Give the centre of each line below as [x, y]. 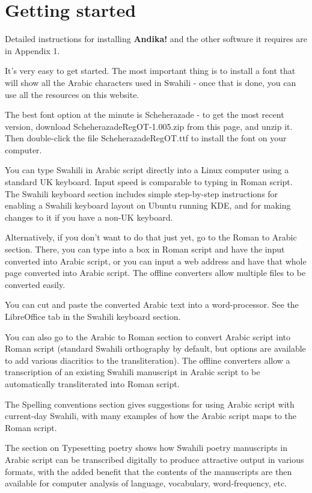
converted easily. [35, 284]
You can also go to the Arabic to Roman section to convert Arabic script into [148, 336]
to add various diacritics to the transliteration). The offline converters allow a [148, 360]
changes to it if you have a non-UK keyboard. [89, 217]
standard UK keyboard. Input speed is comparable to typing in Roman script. [149, 182]
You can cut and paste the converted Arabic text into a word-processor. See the [152, 305]
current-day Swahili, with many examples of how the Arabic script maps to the [151, 416]
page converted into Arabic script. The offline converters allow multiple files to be [155, 273]
